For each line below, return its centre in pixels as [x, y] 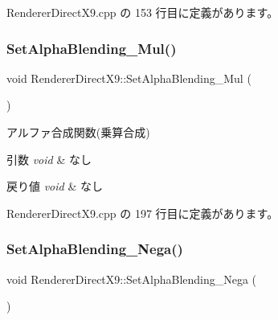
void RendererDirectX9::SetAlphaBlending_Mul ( [129, 78]
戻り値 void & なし [55, 186]
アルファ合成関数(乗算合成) [78, 132]
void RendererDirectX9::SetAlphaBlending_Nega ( [132, 279]
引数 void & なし [49, 159]
